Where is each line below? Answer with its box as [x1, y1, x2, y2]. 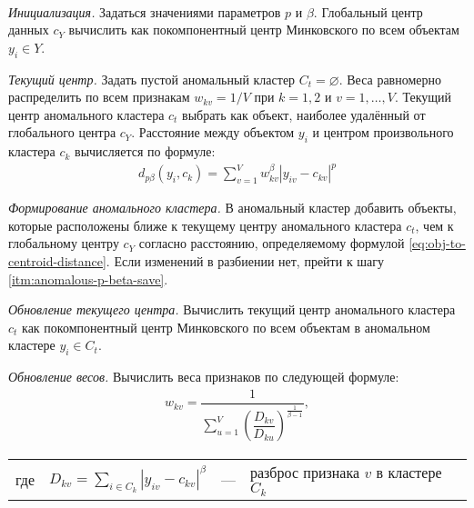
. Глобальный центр [313, 2, 423, 21]
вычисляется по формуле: [75, 142, 216, 161]
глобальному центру [8, 234, 119, 253]
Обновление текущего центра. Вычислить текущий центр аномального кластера [8, 300, 456, 319]
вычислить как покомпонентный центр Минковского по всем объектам [68, 20, 459, 39]
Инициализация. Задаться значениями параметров [8, 2, 281, 21]
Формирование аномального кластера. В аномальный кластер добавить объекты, [8, 198, 457, 217]
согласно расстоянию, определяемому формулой [138, 234, 405, 253]
